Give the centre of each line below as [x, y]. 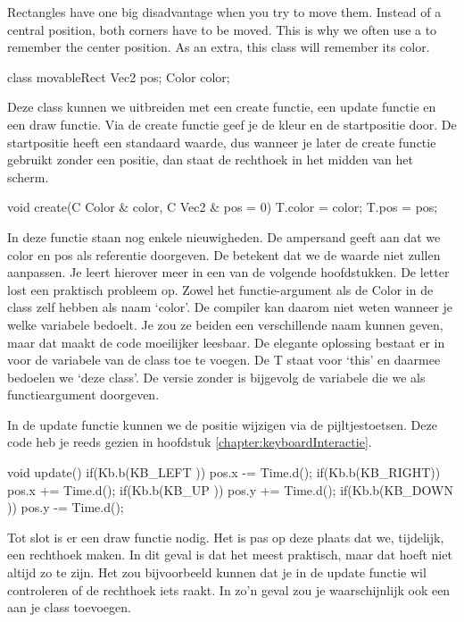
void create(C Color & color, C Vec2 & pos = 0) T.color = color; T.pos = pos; [223, 207]
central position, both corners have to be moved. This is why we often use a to [222, 29]
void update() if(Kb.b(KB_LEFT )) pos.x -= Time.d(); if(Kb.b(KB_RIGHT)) [224, 472]
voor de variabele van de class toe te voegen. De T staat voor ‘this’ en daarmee [224, 360]
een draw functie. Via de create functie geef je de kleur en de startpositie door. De [232, 124]
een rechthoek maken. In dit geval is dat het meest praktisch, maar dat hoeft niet [230, 555]
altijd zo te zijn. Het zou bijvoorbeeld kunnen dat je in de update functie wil [217, 572]
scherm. [28, 177]
